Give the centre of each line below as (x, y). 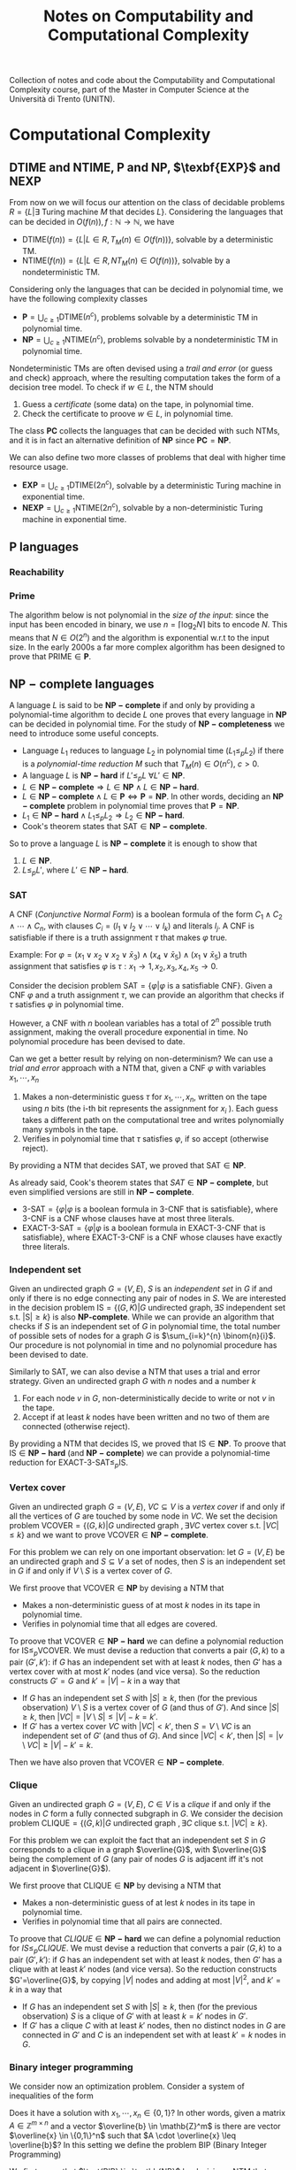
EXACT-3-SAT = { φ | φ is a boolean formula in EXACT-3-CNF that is (144, 1227)
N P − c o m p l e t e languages (82, 685)
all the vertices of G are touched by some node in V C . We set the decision (144, 1516)
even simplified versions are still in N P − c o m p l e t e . (102, 1191)
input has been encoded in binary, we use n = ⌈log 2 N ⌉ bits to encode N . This (148, 626)
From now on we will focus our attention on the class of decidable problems (147, 203)
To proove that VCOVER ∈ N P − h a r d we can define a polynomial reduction (147, 1641)
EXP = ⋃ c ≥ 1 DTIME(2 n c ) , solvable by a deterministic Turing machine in (151, 485)
